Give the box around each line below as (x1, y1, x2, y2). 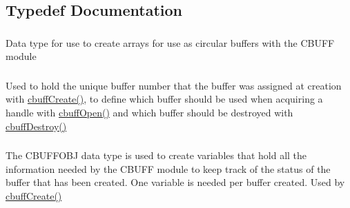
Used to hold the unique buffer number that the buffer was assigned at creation (6, 78, 342, 92)
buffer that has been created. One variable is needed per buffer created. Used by (6, 175, 345, 189)
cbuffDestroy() (6, 118, 67, 133)
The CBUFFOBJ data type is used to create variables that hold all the (6, 148, 307, 163)
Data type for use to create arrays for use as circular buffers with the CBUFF (6, 35, 335, 50)
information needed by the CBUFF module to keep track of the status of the (6, 161, 331, 176)
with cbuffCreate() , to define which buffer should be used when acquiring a (6, 92, 323, 106)
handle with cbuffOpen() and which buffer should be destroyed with (6, 105, 293, 119)
